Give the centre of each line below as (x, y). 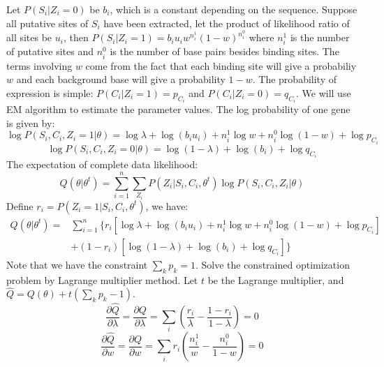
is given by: (31, 122)
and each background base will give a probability (121, 79)
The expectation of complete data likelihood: (102, 164)
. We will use (324, 92)
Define (20, 205)
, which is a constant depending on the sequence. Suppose (234, 9)
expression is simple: (50, 92)
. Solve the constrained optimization (272, 264)
